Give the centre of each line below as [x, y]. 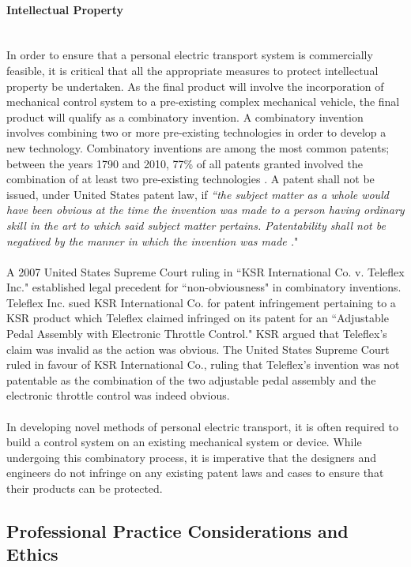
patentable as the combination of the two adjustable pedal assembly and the [191, 379]
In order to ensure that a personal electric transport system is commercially [190, 55]
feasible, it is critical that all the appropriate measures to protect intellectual [192, 70]
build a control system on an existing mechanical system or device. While [184, 442]
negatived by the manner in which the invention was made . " [153, 240]
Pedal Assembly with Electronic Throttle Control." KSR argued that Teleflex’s [197, 334]
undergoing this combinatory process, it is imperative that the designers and [192, 457]
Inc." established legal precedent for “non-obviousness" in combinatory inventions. [204, 287]
